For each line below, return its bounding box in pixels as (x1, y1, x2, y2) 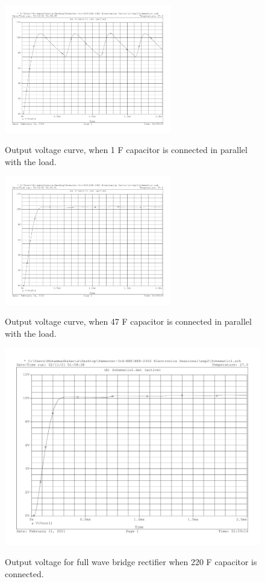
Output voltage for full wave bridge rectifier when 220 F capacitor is (5, 555, 257, 568)
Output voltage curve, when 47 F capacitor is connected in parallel (5, 315, 252, 328)
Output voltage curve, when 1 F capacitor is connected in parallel (5, 143, 248, 156)
